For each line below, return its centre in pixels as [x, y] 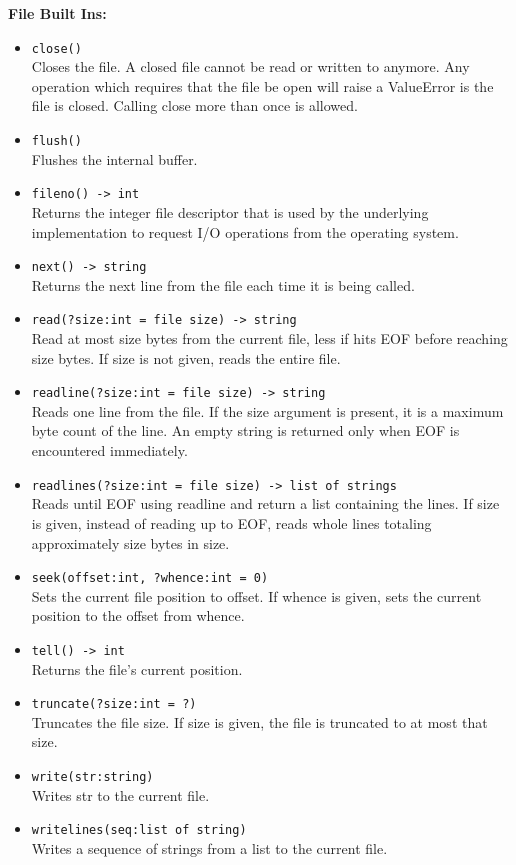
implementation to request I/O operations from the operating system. [245, 231]
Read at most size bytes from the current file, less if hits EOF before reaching [269, 338]
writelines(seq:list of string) [139, 830]
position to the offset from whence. [138, 615]
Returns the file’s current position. [137, 668]
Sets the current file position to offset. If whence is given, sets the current [256, 595]
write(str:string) [92, 777]
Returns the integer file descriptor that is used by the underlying [230, 211]
